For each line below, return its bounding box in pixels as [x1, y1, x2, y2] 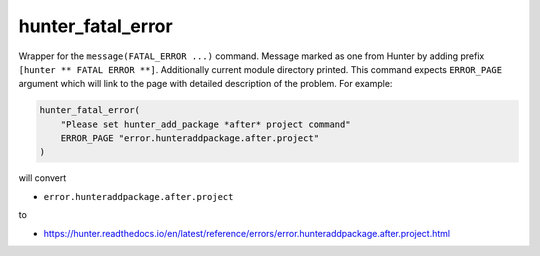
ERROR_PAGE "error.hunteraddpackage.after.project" [60, 133, 320, 144]
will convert [18, 172, 67, 184]
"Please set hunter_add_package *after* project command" [60, 118, 351, 130]
